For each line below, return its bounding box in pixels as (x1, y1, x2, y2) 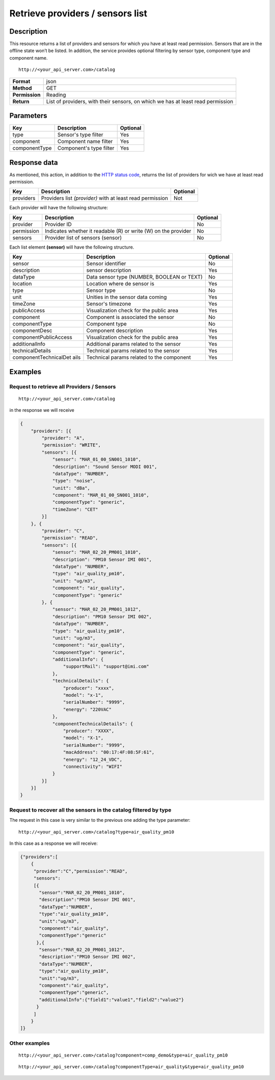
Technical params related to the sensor (86, 347, 180, 354)
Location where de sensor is (86, 280, 155, 287)
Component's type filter (57, 144, 115, 152)
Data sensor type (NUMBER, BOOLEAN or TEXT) (86, 274, 203, 281)
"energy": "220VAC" (63, 706, 112, 712)
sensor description (86, 267, 132, 274)
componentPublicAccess (12, 334, 72, 341)
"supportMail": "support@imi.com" (63, 664, 150, 670)
